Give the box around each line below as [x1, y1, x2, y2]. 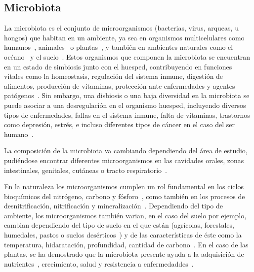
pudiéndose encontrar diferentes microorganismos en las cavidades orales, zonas [4, 155, 244, 165]
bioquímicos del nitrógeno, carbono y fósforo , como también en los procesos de [4, 191, 245, 201]
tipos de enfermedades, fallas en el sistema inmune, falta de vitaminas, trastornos [4, 109, 250, 120]
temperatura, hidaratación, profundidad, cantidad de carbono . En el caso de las [4, 239, 249, 249]
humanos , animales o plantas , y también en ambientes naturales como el [4, 42, 233, 52]
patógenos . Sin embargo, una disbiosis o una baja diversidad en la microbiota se [4, 90, 250, 101]
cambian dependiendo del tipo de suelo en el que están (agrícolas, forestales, [4, 220, 234, 230]
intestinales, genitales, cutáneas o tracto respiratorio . [4, 165, 167, 175]
